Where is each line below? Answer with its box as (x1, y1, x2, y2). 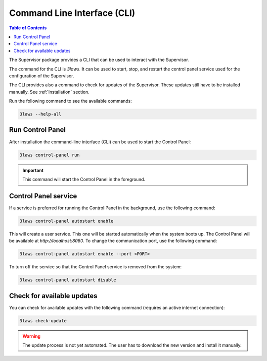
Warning (22, 333, 41, 339)
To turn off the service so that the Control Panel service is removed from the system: (9, 264, 182, 270)
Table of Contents (9, 25, 47, 31)
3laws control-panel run (19, 152, 80, 158)
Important (22, 167, 44, 173)
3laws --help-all (19, 112, 62, 117)
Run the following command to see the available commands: (9, 98, 132, 104)
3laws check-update (19, 318, 67, 323)
